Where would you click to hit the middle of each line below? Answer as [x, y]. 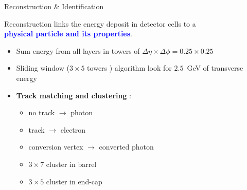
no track [42, 112]
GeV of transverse [215, 68]
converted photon [126, 147]
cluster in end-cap [74, 181]
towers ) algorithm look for [129, 68]
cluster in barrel [71, 164]
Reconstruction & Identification [54, 6]
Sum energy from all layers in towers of [78, 50]
